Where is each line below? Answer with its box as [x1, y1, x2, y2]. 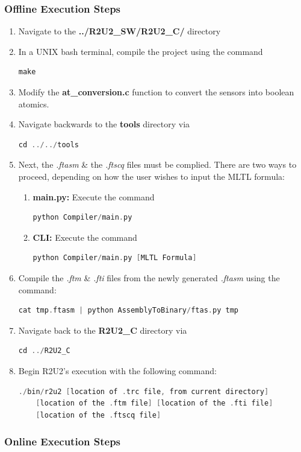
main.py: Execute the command [33, 190, 155, 203]
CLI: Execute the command [33, 231, 137, 243]
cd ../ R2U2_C [18, 346, 70, 355]
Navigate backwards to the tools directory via [18, 118, 190, 130]
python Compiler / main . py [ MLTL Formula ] [33, 253, 197, 263]
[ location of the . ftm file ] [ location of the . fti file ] [36, 399, 273, 408]
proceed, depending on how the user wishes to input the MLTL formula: [18, 170, 285, 182]
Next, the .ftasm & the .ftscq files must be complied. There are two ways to [18, 158, 297, 171]
